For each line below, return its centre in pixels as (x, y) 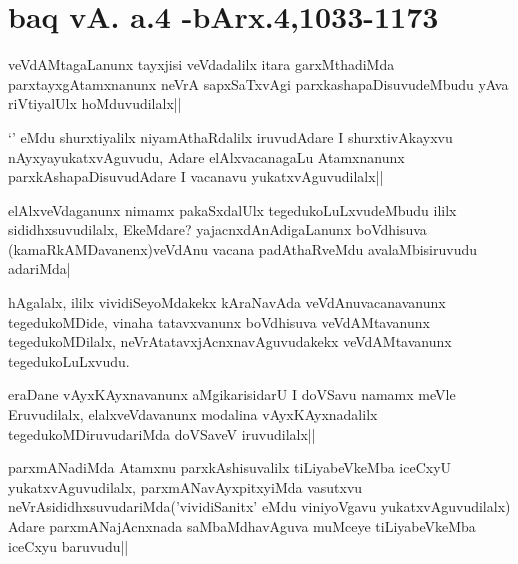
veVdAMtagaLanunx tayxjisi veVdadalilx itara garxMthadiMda (201, 64)
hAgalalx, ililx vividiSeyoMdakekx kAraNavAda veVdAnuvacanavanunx (227, 302)
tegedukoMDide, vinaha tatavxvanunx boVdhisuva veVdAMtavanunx (219, 321)
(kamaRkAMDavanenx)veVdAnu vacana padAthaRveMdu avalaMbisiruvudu (242, 248)
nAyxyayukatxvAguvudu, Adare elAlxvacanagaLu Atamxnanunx (206, 156)
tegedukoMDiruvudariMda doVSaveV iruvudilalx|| (162, 433)
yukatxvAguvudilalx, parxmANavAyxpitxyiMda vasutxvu (185, 486)
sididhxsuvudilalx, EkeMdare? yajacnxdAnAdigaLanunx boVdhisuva (217, 229)
